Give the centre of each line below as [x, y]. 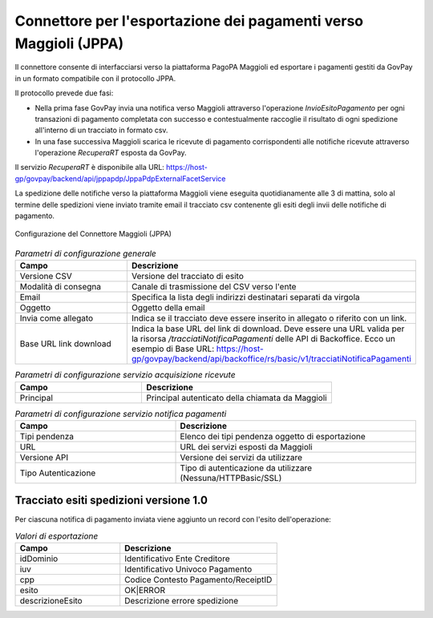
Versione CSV [46, 277]
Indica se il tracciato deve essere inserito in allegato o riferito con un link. [269, 318]
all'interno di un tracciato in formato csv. [101, 130]
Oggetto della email [168, 308]
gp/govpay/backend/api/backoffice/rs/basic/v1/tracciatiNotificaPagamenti [271, 359]
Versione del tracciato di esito [187, 277]
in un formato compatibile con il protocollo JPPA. [95, 78]
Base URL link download [65, 344]
